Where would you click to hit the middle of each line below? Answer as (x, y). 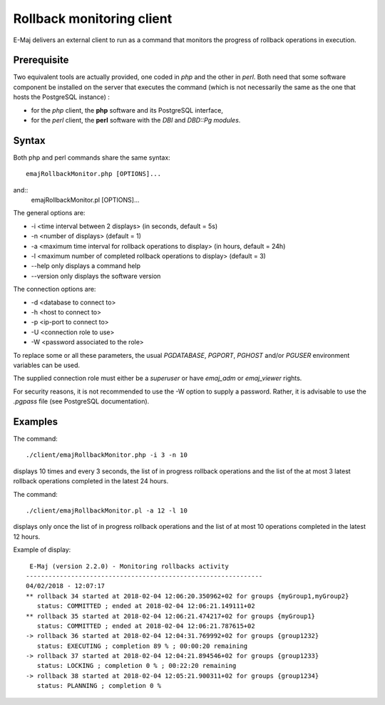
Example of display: (42, 550)
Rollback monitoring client (93, 19)
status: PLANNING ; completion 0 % (99, 686)
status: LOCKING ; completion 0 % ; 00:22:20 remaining (137, 666)
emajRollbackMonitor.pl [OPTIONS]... (85, 200)
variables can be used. (47, 365)
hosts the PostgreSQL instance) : (62, 97)
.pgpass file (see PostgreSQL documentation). (81, 401)
